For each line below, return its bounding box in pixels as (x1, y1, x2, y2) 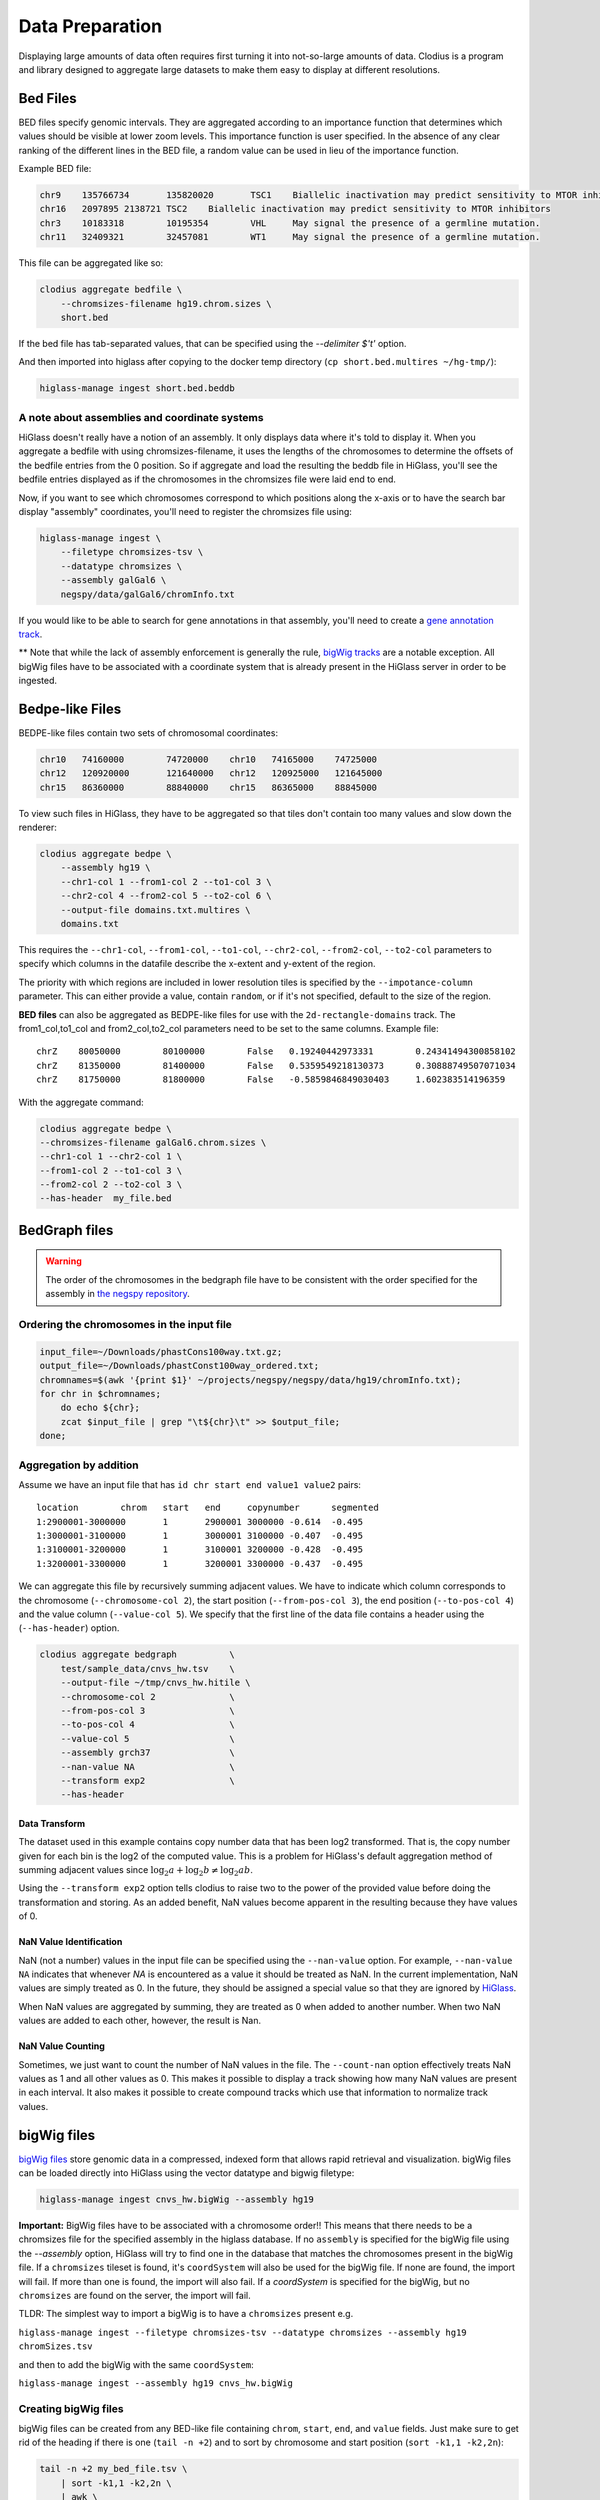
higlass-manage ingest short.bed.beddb (39, 383, 235, 394)
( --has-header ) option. (18, 1622, 120, 1634)
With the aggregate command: (18, 1096, 144, 1108)
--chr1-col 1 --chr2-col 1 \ (39, 1151, 183, 1162)
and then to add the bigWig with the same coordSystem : (18, 2358, 254, 2370)
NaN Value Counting (18, 2040, 105, 2052)
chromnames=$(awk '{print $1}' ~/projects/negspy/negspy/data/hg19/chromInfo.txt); (39, 1374, 462, 1385)
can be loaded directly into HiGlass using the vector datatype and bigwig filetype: (18, 2167, 355, 2179)
